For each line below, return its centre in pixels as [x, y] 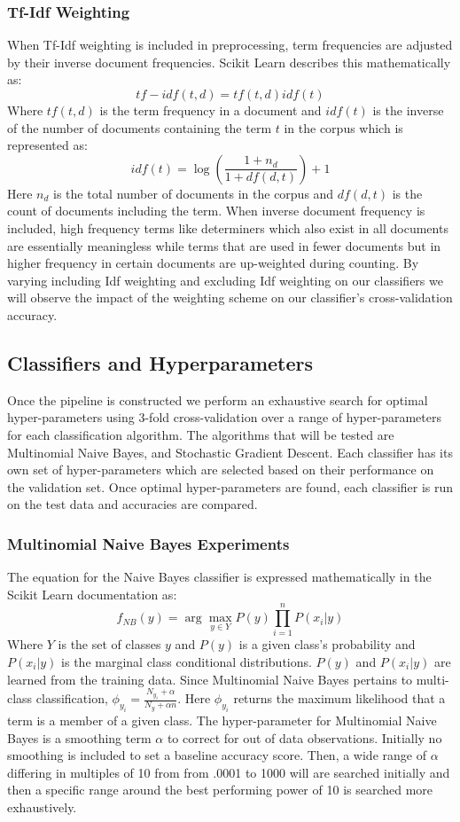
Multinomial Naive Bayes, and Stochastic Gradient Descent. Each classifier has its [230, 452]
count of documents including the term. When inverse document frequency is [216, 211]
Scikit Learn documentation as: [92, 594]
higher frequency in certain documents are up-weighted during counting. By [213, 263]
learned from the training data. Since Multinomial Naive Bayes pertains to [210, 679]
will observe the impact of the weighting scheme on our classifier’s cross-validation [230, 297]
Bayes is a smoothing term [79, 737]
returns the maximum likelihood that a [339, 698]
